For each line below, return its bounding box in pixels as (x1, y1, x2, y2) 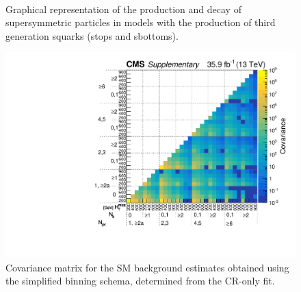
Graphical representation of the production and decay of (5, 1, 241, 16)
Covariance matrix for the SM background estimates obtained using (5, 260, 289, 274)
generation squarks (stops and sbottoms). (5, 28, 179, 42)
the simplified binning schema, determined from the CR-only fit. (5, 273, 275, 288)
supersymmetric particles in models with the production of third (5, 15, 276, 29)
